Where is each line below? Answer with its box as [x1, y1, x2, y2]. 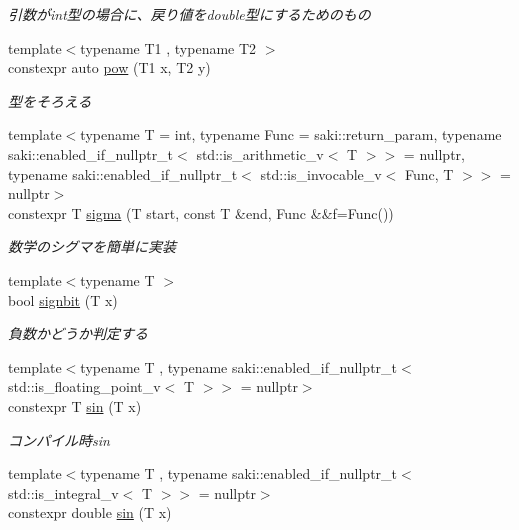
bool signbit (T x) [8, 289, 118, 310]
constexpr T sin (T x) [8, 395, 142, 416]
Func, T [404, 163, 454, 184]
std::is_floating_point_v [8, 376, 161, 397]
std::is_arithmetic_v [196, 143, 324, 164]
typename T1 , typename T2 [80, 37, 257, 58]
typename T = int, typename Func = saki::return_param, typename [80, 124, 502, 145]
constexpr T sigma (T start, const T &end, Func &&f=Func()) [8, 202, 394, 223]
